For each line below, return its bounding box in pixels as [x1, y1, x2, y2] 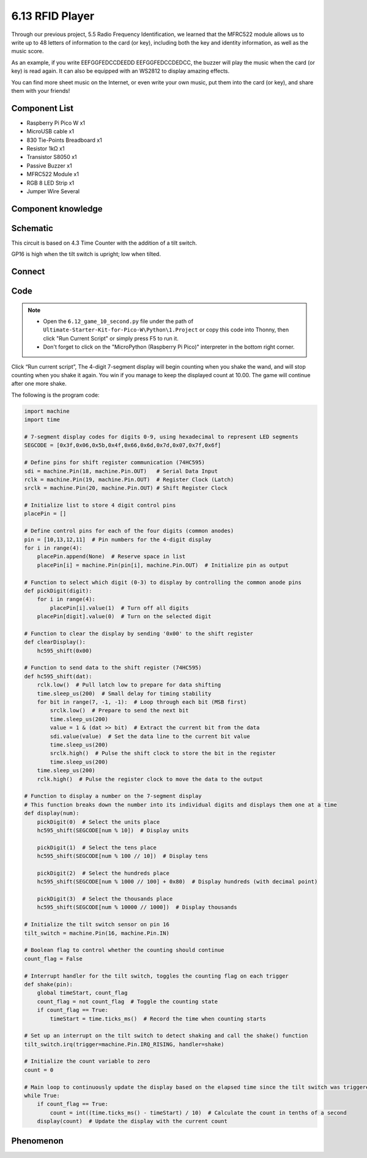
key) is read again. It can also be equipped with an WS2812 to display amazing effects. [11, 67, 230, 75]
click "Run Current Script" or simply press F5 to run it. [43, 334, 179, 342]
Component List [11, 103, 74, 113]
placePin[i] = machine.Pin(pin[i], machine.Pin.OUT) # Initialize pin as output [37, 561, 289, 569]
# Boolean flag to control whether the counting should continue [24, 946, 224, 954]
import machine [24, 407, 70, 415]
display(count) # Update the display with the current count [37, 1118, 228, 1125]
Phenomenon [11, 1135, 64, 1146]
